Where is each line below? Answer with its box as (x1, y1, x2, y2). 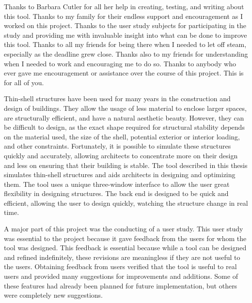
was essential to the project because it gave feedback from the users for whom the (4, 233, 247, 243)
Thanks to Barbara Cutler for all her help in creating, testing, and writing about (4, 1, 244, 11)
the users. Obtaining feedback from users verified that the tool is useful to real (4, 261, 237, 272)
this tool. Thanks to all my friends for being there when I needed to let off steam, (4, 39, 247, 49)
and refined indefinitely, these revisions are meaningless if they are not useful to (4, 252, 240, 262)
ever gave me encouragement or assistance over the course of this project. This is (4, 68, 244, 78)
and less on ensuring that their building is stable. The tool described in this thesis (4, 160, 248, 170)
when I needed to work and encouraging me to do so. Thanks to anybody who (4, 58, 236, 68)
